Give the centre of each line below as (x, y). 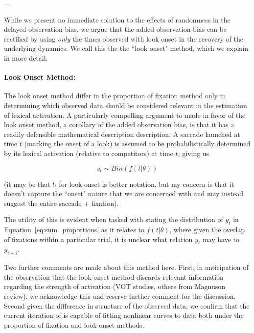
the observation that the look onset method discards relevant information (114, 277)
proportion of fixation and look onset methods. (74, 324)
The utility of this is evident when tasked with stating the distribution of (114, 219)
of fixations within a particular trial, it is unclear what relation (98, 239)
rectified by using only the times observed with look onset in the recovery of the (124, 38)
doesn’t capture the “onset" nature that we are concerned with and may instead (124, 193)
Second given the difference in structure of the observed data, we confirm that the (127, 305)
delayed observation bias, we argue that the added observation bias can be (115, 29)
